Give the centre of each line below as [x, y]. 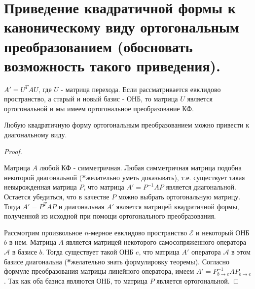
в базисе [24, 252]
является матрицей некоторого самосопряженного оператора [156, 242]
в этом [241, 252]
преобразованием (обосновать [98, 46]
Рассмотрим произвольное [43, 232]
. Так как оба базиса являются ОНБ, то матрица [76, 280]
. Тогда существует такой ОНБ [88, 252]
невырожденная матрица [40, 187]
